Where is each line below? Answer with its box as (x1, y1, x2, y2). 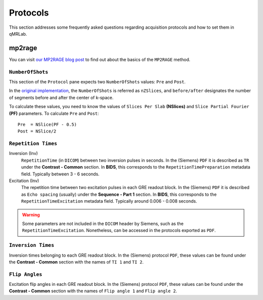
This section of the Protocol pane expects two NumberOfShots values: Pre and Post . (9, 78, 186, 85)
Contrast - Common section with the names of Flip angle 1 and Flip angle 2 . (9, 288, 177, 294)
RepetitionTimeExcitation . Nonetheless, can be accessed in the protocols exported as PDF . (22, 227, 216, 233)
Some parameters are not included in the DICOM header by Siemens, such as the (22, 221, 184, 226)
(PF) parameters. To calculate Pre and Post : (9, 110, 99, 116)
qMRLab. (9, 31, 27, 37)
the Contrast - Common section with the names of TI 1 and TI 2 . (9, 259, 144, 265)
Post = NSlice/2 (18, 129, 56, 134)
